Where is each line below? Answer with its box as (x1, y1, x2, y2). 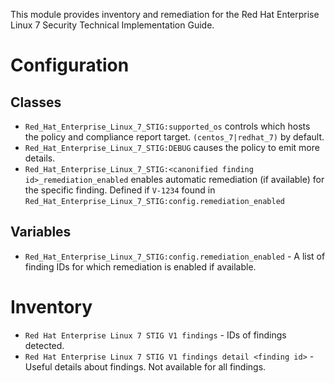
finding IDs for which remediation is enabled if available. (24, 260, 257, 273)
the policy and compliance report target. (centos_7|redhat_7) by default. (24, 131, 325, 143)
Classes (10, 94, 62, 111)
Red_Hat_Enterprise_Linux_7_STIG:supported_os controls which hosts (24, 120, 311, 132)
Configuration (10, 54, 130, 77)
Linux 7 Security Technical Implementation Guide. (10, 19, 215, 31)
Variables (10, 224, 72, 241)
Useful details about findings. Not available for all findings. (24, 360, 267, 373)
